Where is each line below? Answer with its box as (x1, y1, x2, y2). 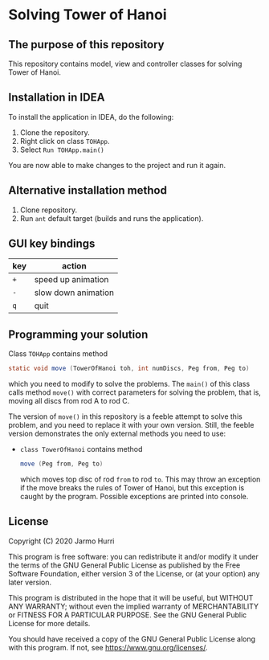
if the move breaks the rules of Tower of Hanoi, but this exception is (19, 483, 245, 492)
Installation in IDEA (8, 91, 105, 105)
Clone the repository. (19, 127, 90, 137)
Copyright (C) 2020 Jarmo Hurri (8, 536, 115, 546)
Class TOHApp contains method (8, 349, 108, 359)
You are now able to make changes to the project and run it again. (8, 160, 226, 170)
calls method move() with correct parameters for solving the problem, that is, (8, 387, 261, 397)
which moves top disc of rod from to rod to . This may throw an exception (19, 474, 261, 484)
